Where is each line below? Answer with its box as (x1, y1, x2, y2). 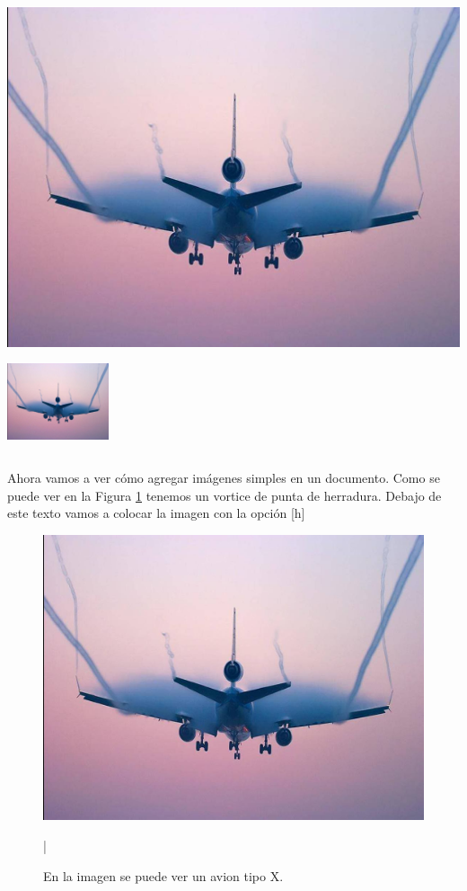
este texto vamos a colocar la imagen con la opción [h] (7, 503, 305, 522)
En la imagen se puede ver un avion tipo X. (43, 866, 284, 885)
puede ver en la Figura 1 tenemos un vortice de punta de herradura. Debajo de (7, 486, 442, 504)
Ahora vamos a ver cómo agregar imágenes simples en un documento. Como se (7, 468, 440, 487)
